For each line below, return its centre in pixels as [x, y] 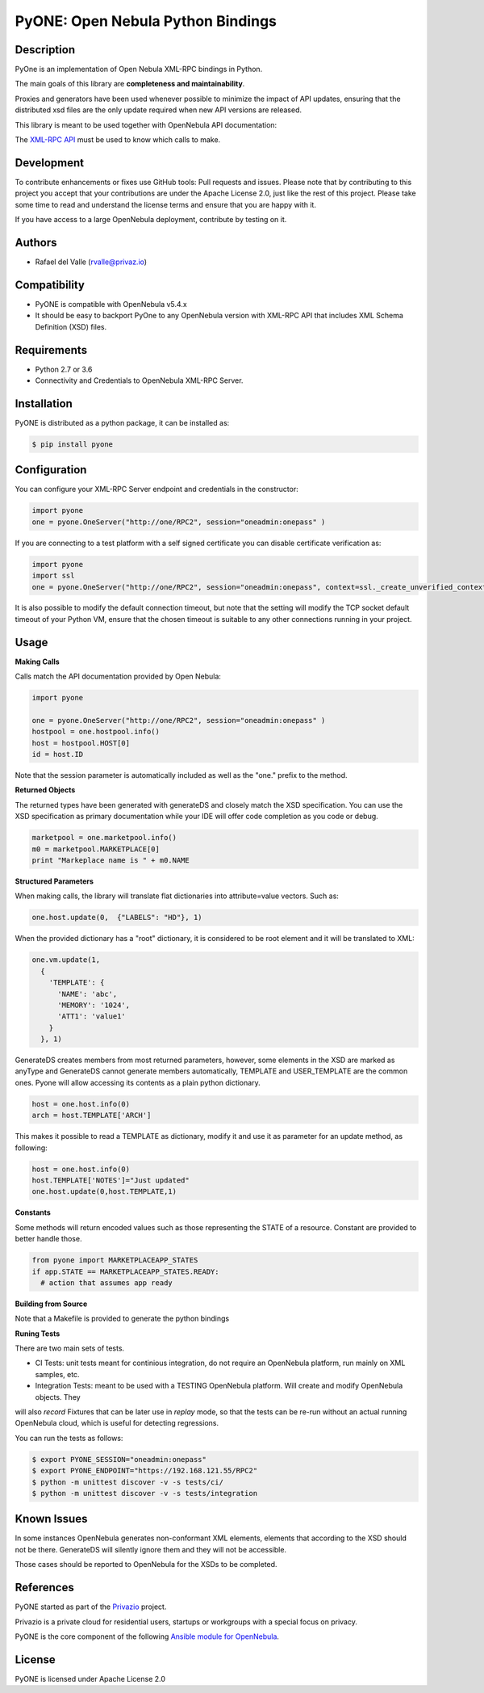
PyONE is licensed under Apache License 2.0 [90, 1678]
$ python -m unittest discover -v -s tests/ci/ [127, 1482]
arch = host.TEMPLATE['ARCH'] [92, 1115]
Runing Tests [38, 1334]
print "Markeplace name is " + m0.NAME [111, 861]
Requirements [51, 350]
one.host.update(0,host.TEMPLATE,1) [104, 1192]
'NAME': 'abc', [88, 994]
